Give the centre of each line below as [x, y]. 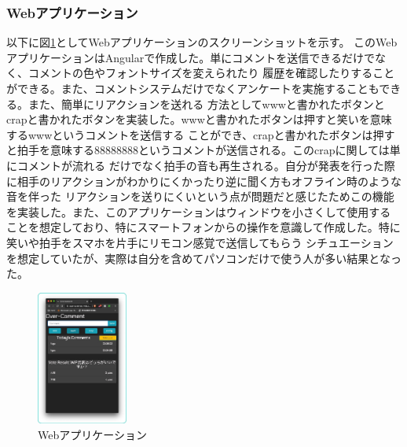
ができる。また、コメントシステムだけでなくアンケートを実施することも [193, 88]
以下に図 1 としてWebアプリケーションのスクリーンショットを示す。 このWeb [202, 42]
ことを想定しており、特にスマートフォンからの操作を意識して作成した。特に [203, 227]
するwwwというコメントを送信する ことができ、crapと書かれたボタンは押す [201, 134]
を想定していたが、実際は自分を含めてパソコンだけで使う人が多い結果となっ [204, 258]
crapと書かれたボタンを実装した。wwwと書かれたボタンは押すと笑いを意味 [199, 119]
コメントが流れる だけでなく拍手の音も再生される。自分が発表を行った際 [206, 165]
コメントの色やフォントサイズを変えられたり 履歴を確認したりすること [211, 73]
